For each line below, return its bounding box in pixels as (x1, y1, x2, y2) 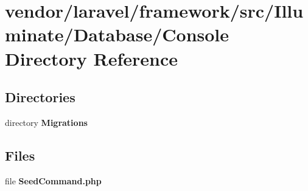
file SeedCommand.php (5, 174, 102, 187)
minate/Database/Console (5, 22, 229, 47)
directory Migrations (5, 116, 88, 128)
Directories (5, 88, 75, 106)
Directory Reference (5, 46, 178, 71)
